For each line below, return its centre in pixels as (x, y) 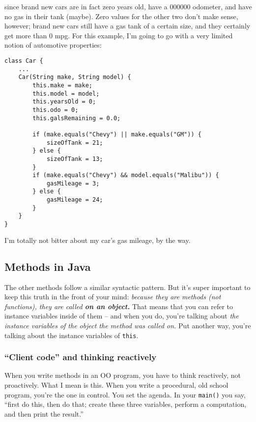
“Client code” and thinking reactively (81, 357)
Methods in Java (48, 266)
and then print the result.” (44, 413)
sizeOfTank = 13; (75, 159)
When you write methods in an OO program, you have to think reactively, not (123, 375)
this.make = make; (62, 85)
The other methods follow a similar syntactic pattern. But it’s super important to (128, 287)
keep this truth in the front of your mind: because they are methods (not (113, 297)
